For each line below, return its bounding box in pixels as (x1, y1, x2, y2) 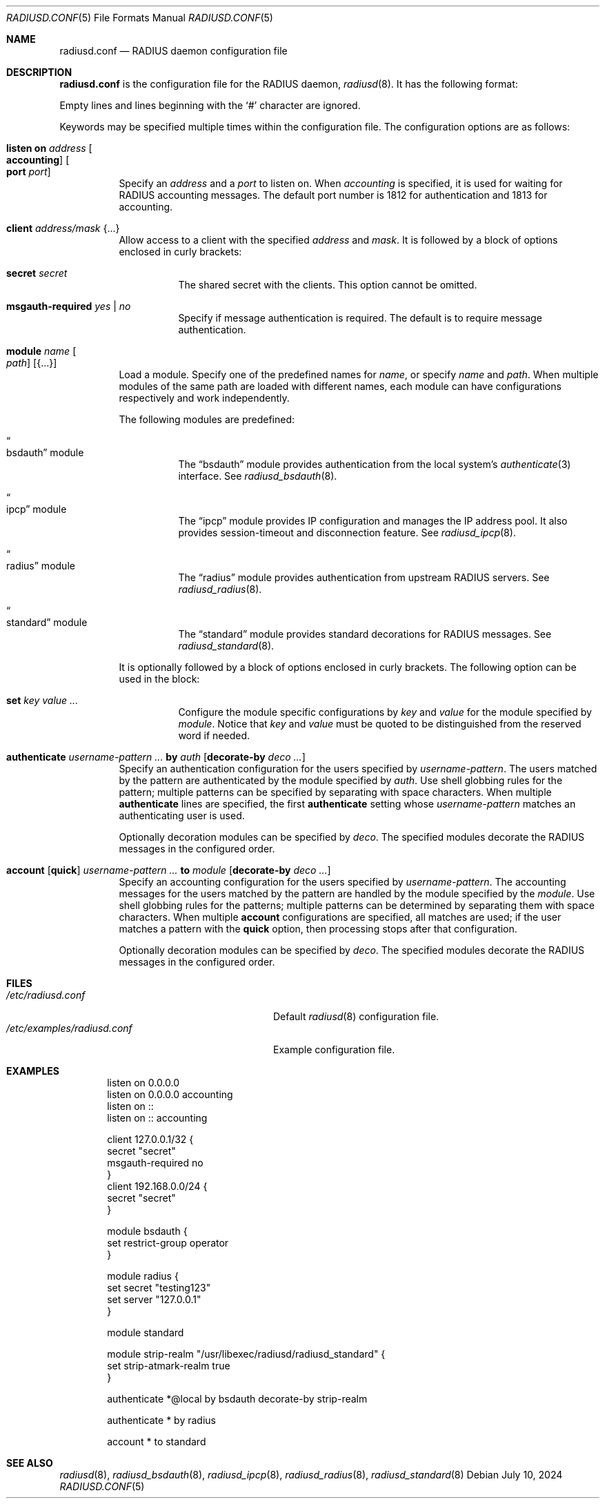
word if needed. (178, 730, 250, 741)
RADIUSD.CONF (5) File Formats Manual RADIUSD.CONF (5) (6, 12, 273, 23)
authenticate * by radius (107, 1414, 216, 1426)
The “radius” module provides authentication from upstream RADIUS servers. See (178, 572, 550, 583)
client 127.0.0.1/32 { (107, 1133, 194, 1145)
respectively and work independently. (119, 392, 290, 404)
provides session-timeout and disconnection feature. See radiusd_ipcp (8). (178, 527, 516, 538)
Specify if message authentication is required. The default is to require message (178, 312, 542, 324)
